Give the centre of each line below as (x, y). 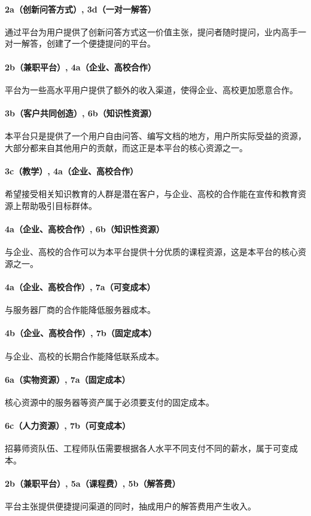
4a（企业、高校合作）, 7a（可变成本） (80, 286)
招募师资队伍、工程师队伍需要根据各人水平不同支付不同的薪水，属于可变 (147, 448)
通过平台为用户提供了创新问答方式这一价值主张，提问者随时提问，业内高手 (151, 31)
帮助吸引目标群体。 (59, 205)
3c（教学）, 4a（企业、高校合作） (71, 171)
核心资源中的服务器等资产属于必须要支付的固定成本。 (109, 402)
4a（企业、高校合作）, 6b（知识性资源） (85, 228)
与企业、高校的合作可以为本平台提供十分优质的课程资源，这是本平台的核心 (151, 252)
